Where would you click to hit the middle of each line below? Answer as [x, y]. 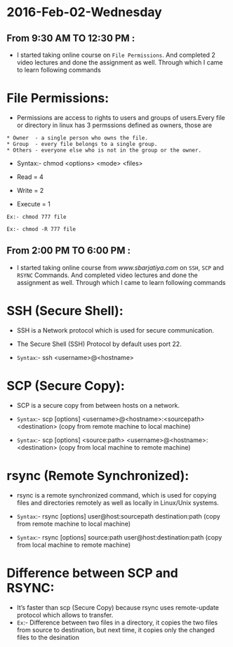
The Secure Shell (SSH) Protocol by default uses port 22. [99, 344]
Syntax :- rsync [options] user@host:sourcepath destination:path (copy [118, 516]
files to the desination [48, 637]
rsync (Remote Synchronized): [98, 475]
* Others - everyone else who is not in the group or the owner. [104, 150]
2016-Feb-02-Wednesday [84, 12]
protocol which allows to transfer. [65, 615]
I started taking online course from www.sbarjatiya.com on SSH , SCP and [120, 267]
